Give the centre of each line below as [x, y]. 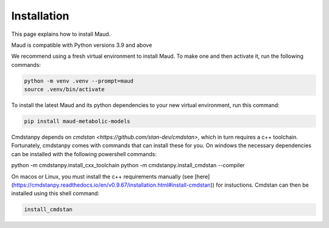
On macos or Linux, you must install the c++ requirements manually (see [102, 176]
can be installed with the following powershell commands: [84, 154]
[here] [202, 176]
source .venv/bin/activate [64, 89]
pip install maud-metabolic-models [77, 121]
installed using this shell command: [55, 193]
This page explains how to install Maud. [61, 34]
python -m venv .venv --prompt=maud [79, 81]
